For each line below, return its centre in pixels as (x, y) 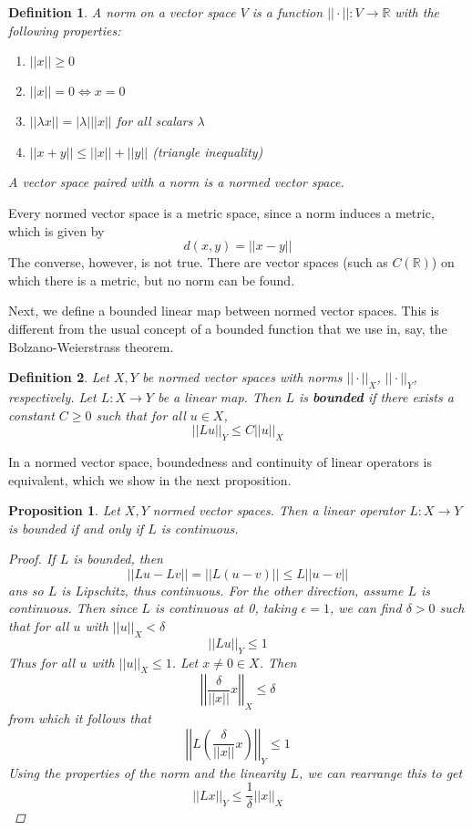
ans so (26, 590)
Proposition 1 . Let (64, 510)
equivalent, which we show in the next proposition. (150, 479)
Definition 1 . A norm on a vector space (122, 12)
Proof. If (32, 559)
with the (417, 12)
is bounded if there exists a (376, 396)
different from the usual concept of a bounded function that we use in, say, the (228, 328)
